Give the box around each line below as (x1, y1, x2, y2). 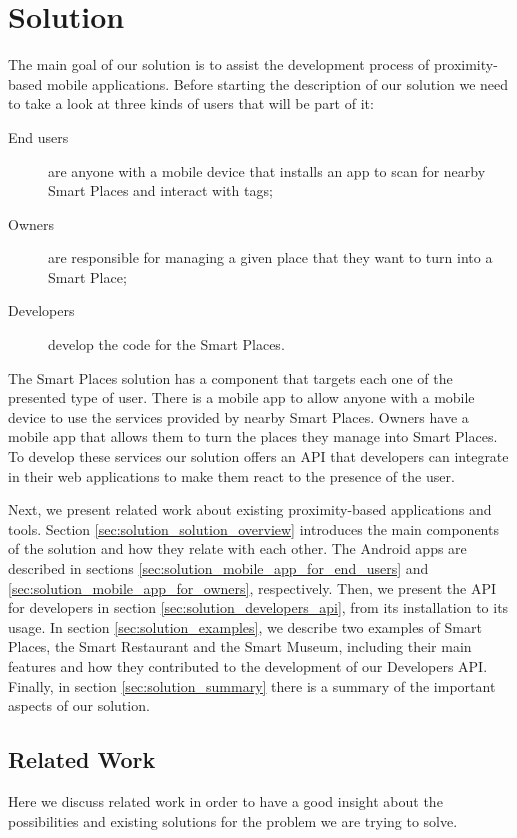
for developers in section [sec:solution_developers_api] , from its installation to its (8, 597, 509, 618)
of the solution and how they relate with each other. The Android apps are (8, 538, 467, 559)
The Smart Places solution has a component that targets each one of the (8, 367, 453, 388)
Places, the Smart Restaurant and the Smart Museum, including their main (8, 636, 472, 657)
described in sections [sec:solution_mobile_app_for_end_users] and (8, 558, 429, 578)
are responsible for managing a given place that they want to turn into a (48, 247, 493, 268)
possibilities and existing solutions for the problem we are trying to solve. (8, 810, 458, 831)
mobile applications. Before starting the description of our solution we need (46, 73, 509, 94)
